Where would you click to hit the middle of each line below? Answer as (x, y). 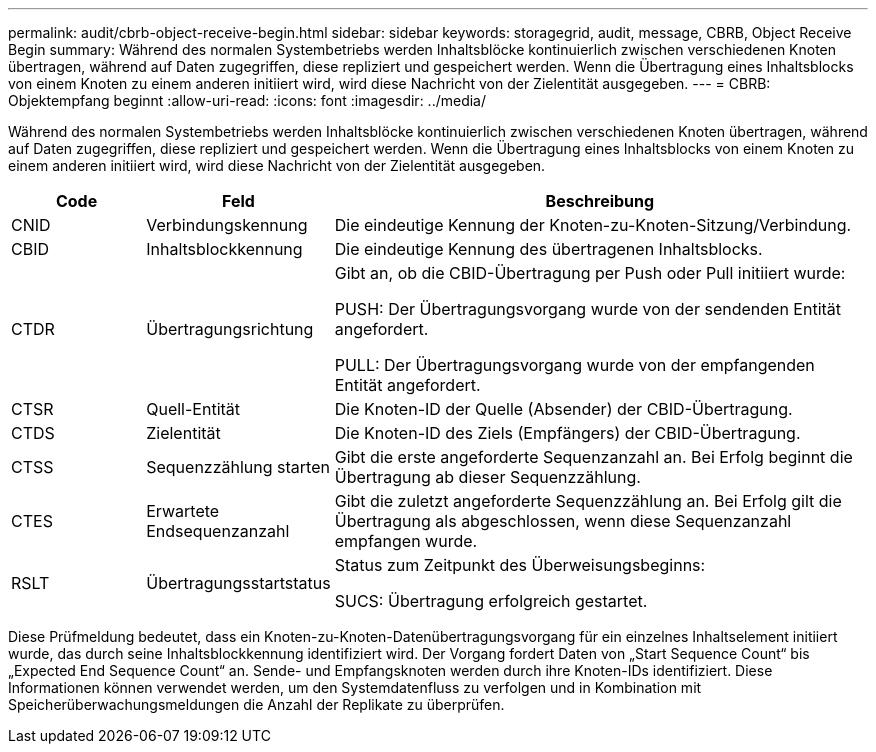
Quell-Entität (193, 409)
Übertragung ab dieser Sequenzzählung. (487, 477)
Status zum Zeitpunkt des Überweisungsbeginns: (520, 565)
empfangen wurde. (406, 541)
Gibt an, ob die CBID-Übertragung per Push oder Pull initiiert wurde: (590, 273)
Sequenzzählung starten (238, 467)
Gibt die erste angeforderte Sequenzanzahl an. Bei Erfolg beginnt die (593, 457)
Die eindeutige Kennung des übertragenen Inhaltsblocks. (548, 249)
